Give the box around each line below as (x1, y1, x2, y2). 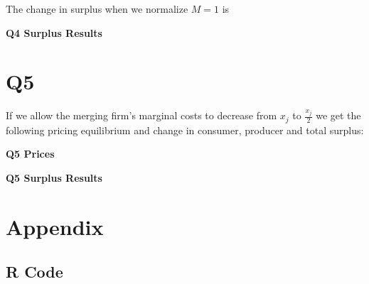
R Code (6, 261, 63, 283)
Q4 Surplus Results (6, 25, 102, 40)
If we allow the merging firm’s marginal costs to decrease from (6, 108, 277, 123)
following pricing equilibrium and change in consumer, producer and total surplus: (6, 122, 364, 137)
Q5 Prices (6, 146, 55, 161)
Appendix (6, 212, 104, 241)
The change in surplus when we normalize (6, 1, 188, 16)
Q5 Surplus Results (6, 170, 102, 185)
